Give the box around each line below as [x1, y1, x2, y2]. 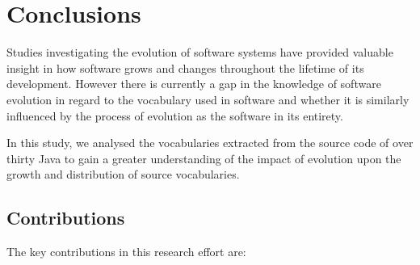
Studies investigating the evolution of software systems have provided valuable [6, 44, 393, 61]
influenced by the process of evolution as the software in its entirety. [6, 107, 343, 124]
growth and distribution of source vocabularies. [6, 166, 240, 183]
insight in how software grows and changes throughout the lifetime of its [6, 59, 364, 76]
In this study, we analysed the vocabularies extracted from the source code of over [6, 134, 414, 151]
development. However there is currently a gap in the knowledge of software [6, 75, 381, 92]
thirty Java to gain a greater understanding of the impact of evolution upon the [6, 149, 401, 166]
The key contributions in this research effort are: [6, 243, 246, 260]
